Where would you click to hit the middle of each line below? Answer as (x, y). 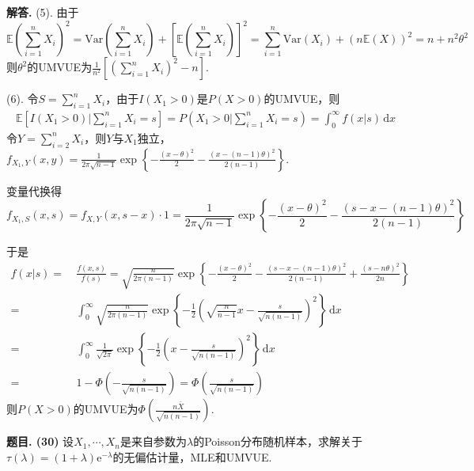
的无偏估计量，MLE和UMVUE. (192, 456)
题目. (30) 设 (40, 441)
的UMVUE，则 (302, 99)
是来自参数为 (154, 441)
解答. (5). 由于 (43, 12)
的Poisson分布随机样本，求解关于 (278, 441)
